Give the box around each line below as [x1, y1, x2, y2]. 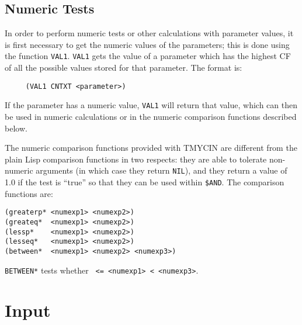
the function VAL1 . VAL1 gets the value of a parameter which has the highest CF [5, 50, 291, 62]
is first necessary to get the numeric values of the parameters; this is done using [5, 38, 290, 50]
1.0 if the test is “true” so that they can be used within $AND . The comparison [5, 175, 284, 188]
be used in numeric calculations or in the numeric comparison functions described [5, 110, 297, 122]
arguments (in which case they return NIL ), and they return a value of [36, 164, 287, 177]
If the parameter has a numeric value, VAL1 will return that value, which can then [5, 99, 298, 111]
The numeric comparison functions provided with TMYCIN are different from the [5, 141, 297, 154]
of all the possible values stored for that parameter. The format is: [5, 61, 242, 74]
